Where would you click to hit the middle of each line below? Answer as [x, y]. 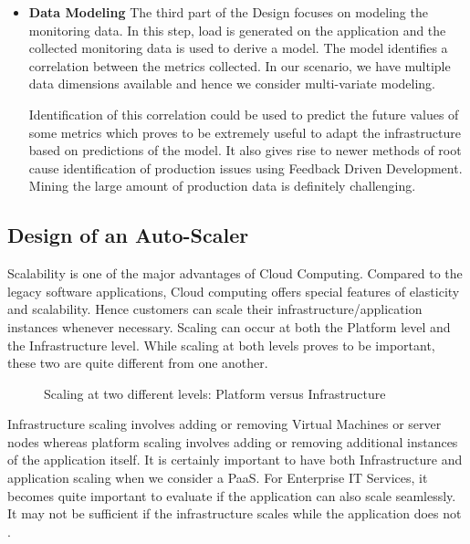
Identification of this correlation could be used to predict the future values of [244, 114]
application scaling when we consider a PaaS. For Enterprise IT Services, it [218, 478]
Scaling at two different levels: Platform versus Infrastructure [215, 393]
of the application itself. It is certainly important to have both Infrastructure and [235, 460]
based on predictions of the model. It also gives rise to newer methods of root [245, 150]
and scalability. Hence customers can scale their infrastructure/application [215, 309]
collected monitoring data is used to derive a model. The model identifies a [238, 48]
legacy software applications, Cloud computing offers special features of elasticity [234, 291]
